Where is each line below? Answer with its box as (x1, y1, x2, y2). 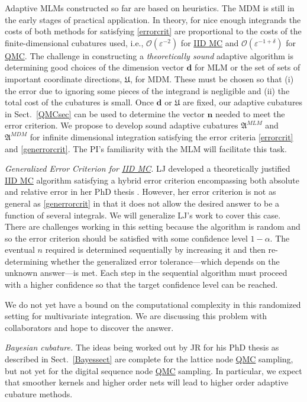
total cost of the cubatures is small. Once (5, 96, 154, 108)
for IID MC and (180, 36, 239, 49)
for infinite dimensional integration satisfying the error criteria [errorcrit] (30, 130, 293, 143)
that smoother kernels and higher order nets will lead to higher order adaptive (5, 376, 289, 388)
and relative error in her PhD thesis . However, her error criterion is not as (5, 185, 276, 198)
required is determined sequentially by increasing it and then (45, 243, 266, 256)
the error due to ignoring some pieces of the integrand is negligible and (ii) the (5, 84, 290, 97)
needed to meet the (215, 107, 285, 120)
